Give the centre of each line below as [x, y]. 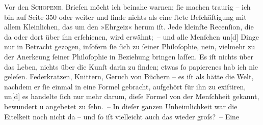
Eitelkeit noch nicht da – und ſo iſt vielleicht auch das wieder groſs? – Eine [122, 116]
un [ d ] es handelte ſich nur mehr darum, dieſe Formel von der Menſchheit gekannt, [132, 96]
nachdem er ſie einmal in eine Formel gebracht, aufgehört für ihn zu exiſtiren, [125, 86]
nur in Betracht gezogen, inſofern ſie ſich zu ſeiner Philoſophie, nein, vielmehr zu [130, 46]
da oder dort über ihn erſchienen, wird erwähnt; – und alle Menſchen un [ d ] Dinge [131, 36]
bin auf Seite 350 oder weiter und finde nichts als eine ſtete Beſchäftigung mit [125, 17]
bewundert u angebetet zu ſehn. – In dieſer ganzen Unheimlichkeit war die [121, 106]
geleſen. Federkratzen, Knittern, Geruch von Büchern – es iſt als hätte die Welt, [129, 76]
